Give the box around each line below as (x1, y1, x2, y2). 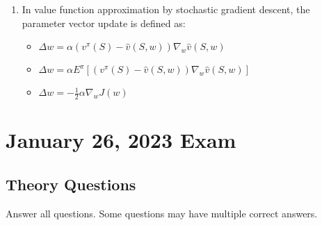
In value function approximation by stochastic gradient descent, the (22, 2, 310, 16)
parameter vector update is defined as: (22, 15, 186, 30)
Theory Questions (6, 173, 136, 194)
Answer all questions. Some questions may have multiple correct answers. (6, 206, 318, 220)
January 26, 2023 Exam (6, 126, 236, 154)
